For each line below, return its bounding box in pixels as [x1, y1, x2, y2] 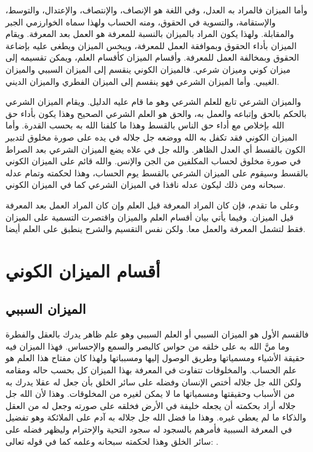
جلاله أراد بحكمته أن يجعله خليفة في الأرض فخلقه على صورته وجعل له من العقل [5, 399, 296, 411]
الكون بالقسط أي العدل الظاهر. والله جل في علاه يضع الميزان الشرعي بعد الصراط [5, 142, 306, 155]
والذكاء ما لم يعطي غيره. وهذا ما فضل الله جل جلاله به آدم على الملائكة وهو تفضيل [5, 411, 306, 424]
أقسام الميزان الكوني [5, 258, 160, 282]
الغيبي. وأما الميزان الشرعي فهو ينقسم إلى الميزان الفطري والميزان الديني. [5, 75, 280, 87]
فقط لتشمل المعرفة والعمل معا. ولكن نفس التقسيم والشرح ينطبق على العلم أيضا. [5, 222, 306, 235]
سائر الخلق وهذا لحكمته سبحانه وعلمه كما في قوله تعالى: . [5, 434, 219, 447]
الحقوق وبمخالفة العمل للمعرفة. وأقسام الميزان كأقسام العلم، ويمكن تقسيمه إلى [5, 51, 299, 64]
